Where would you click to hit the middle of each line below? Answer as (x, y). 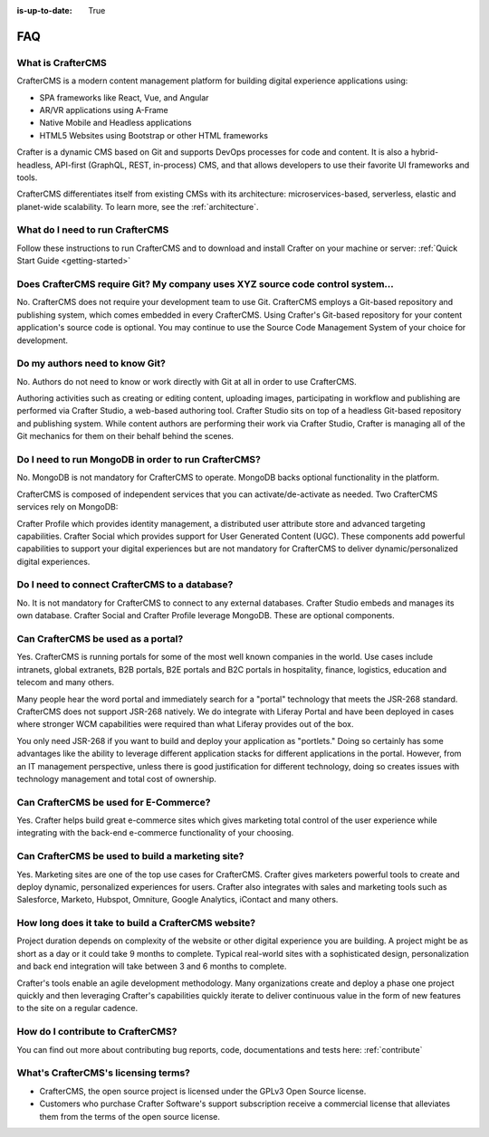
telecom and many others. (66, 683)
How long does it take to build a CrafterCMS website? (136, 923)
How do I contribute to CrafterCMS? (97, 1032)
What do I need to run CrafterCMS (93, 230)
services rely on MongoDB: (67, 507)
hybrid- (425, 152)
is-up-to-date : (44, 10)
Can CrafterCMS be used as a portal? (100, 639)
